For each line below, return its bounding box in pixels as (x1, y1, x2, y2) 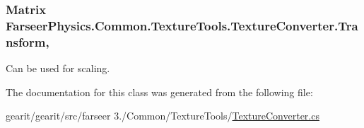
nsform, (6, 33, 49, 50)
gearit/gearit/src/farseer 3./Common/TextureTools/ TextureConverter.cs (6, 108, 319, 123)
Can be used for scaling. (6, 61, 110, 76)
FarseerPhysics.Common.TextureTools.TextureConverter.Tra (6, 16, 358, 34)
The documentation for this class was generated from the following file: (6, 84, 313, 99)
